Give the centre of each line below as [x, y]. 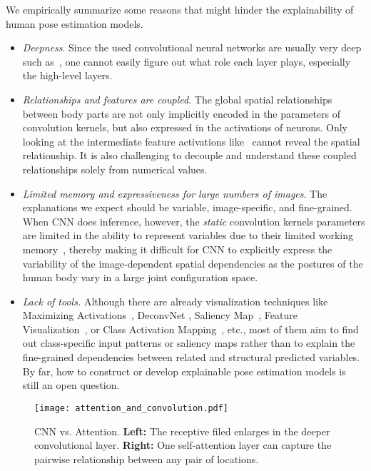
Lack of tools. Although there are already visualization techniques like [175, 301]
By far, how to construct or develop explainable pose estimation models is [184, 371]
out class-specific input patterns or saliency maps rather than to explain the [189, 343]
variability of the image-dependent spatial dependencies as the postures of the [193, 263]
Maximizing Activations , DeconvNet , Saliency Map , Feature [160, 315]
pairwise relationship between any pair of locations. [147, 459]
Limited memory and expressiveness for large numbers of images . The [175, 193]
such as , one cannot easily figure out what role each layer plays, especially [187, 61]
